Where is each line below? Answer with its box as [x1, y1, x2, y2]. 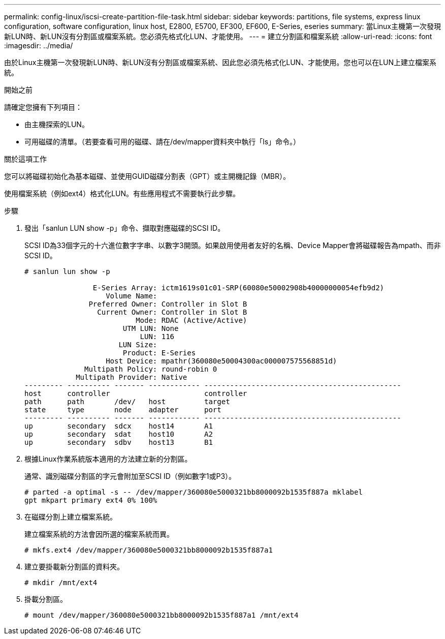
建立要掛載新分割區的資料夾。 [24, 562, 124, 571]
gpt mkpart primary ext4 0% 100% [24, 496, 157, 504]
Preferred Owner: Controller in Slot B [88, 300, 247, 308]
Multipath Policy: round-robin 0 [84, 365, 217, 373]
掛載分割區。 [24, 595, 67, 603]
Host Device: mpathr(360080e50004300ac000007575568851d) [106, 357, 337, 365]
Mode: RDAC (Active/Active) [136, 316, 247, 324]
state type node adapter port [24, 406, 221, 414]
